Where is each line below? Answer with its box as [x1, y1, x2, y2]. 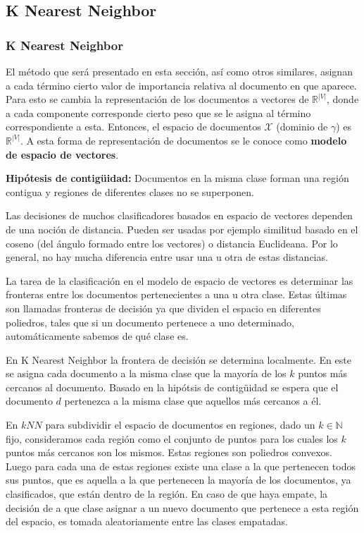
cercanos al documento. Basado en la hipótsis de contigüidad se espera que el [6, 379, 339, 394]
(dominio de [276, 119, 328, 134]
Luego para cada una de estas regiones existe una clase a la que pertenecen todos [6, 458, 356, 473]
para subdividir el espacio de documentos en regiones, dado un [45, 417, 315, 432]
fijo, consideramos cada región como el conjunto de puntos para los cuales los [6, 431, 338, 446]
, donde [327, 92, 359, 106]
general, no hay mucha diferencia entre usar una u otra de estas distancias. [6, 250, 328, 264]
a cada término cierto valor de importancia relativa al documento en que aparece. [6, 78, 357, 92]
